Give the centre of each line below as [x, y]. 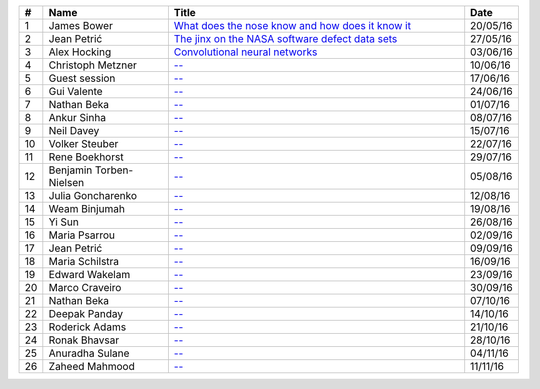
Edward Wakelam [89, 274]
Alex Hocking [80, 52]
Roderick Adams [87, 327]
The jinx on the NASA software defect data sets [285, 38]
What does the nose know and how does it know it [292, 25]
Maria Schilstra [84, 261]
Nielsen [66, 182]
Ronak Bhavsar [84, 340]
